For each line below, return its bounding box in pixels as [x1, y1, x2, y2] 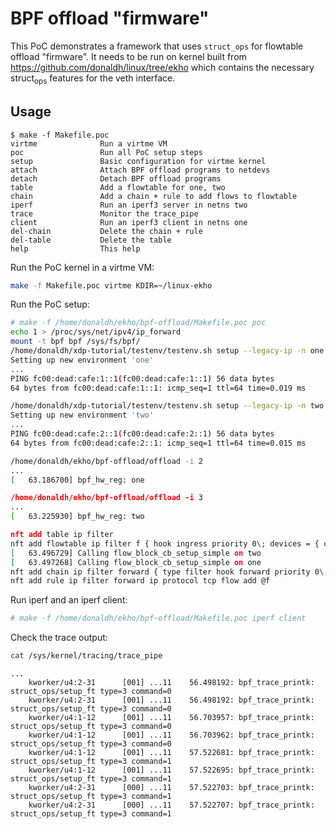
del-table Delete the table [10, 235, 172, 245]
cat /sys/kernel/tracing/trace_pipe [10, 651, 163, 661]
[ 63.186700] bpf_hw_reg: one [10, 475, 145, 485]
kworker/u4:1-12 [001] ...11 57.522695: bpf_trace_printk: [28, 765, 315, 776]
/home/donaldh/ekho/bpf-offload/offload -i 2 [10, 456, 203, 466]
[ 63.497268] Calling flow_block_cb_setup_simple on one [10, 557, 262, 567]
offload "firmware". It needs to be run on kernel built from [10, 50, 247, 62]
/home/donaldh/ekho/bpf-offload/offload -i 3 [10, 493, 203, 503]
